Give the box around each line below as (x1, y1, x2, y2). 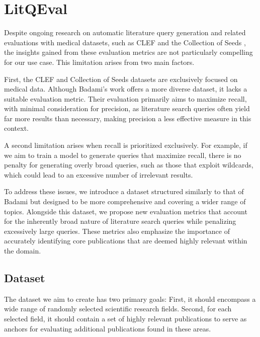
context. (4, 123, 29, 133)
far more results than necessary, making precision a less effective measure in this (4, 113, 251, 123)
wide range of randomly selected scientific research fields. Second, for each (4, 303, 232, 314)
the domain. (4, 245, 41, 256)
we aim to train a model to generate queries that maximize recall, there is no (4, 149, 241, 160)
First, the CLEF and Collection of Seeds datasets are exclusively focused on (4, 73, 238, 84)
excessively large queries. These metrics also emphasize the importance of (4, 225, 230, 236)
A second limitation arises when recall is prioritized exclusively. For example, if (4, 140, 247, 150)
